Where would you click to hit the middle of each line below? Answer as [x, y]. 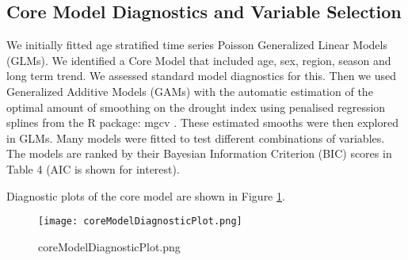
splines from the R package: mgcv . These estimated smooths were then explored [202, 122]
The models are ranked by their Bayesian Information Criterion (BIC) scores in [199, 153]
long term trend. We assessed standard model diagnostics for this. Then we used [201, 76]
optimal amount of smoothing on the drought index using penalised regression [196, 107]
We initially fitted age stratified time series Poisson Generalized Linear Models [197, 45]
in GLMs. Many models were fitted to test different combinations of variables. [196, 138]
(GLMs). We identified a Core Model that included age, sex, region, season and [199, 60]
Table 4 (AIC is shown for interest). [93, 168]
